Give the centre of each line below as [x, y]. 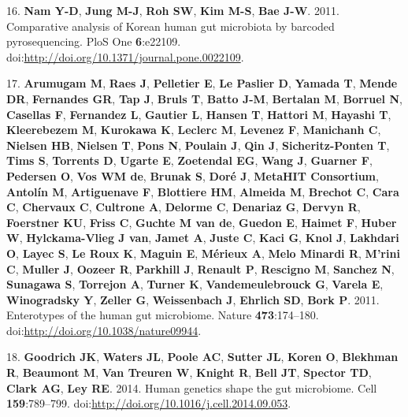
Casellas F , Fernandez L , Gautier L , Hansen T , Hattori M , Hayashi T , [199, 114]
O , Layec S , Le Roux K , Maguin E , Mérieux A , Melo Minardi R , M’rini [203, 253]
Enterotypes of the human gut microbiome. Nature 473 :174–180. [163, 315]
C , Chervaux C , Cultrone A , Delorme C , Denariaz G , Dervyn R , [184, 207]
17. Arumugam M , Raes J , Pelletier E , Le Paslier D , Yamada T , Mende [202, 83]
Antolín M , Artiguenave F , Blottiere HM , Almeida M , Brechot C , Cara [203, 191]
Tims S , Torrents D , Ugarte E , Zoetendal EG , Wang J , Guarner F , [189, 160]
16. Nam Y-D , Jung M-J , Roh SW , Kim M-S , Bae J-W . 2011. [173, 10]
